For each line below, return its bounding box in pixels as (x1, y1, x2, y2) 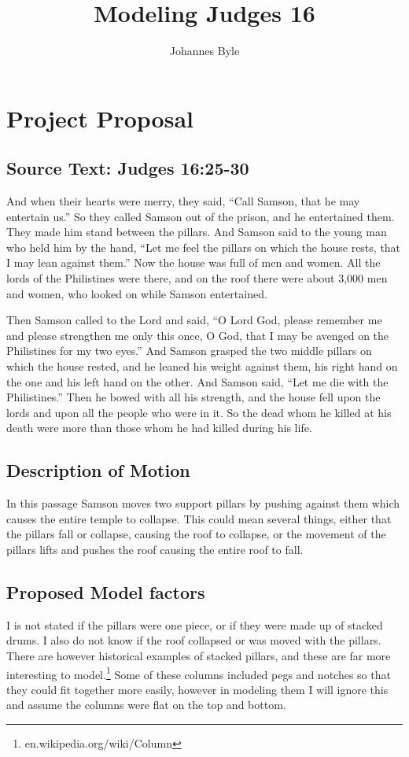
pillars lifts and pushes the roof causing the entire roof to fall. (6, 541, 304, 557)
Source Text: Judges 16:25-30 (6, 156, 249, 180)
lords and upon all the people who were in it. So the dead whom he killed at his (6, 404, 392, 420)
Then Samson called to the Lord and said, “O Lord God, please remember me (6, 312, 382, 328)
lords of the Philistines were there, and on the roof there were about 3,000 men (6, 270, 388, 286)
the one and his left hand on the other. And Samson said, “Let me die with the (6, 373, 389, 390)
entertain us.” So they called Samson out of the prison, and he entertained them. (6, 208, 395, 224)
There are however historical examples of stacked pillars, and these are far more (6, 647, 391, 663)
